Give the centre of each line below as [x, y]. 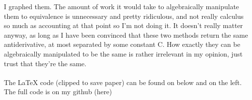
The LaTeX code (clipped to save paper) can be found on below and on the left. [123, 82]
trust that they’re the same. [45, 63]
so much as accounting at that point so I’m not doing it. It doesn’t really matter [124, 25]
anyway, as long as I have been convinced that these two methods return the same [126, 35]
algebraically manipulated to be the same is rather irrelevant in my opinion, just [123, 53]
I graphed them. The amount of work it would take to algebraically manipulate [122, 6]
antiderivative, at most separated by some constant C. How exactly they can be [122, 44]
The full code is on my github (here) [58, 92]
